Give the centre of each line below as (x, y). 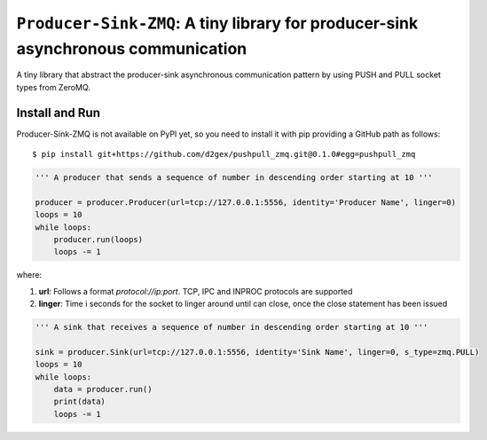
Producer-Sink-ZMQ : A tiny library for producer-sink (217, 23)
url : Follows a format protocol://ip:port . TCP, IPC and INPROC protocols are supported (196, 291)
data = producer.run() (103, 389)
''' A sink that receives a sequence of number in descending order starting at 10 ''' (232, 327)
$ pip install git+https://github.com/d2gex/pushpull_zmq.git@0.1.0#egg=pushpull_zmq (224, 154)
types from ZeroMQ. (53, 87)
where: (29, 275)
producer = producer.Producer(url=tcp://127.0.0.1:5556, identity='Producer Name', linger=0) (246, 202)
